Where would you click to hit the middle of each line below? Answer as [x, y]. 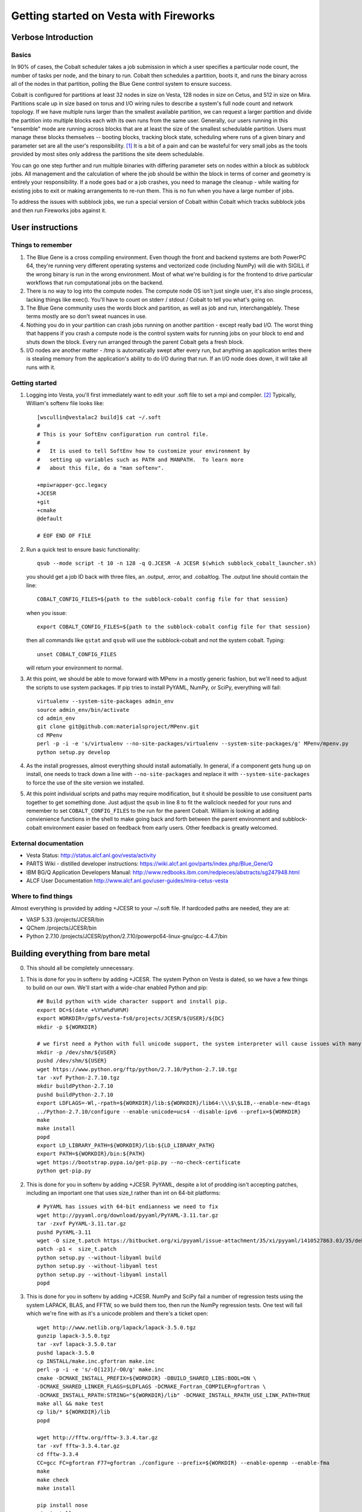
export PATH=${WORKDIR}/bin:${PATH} [91, 1154]
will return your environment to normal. [75, 668]
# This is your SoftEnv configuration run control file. [123, 434]
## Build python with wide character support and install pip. [132, 1002]
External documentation [47, 843]
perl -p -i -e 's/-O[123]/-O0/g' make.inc [101, 1370]
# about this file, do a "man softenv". [101, 468]
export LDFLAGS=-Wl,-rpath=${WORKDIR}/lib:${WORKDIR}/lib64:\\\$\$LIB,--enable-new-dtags [174, 1103]
